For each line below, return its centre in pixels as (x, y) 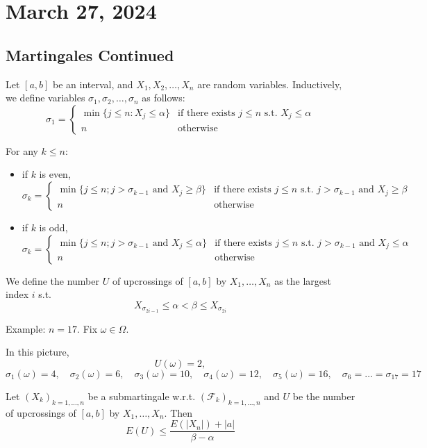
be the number (324, 396)
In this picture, (37, 352)
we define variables (45, 98)
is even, (55, 174)
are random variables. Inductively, (270, 84)
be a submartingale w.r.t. (142, 396)
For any (22, 150)
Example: (26, 328)
